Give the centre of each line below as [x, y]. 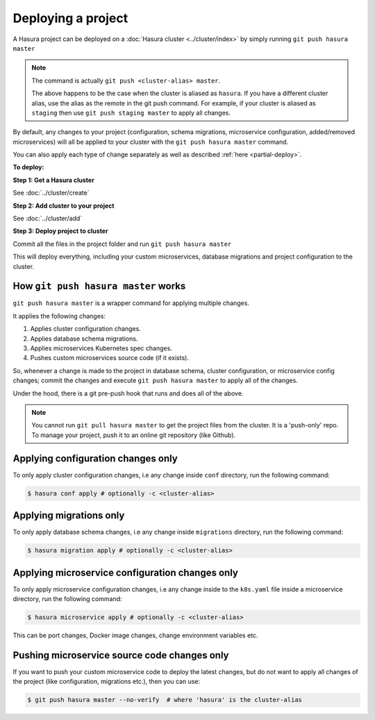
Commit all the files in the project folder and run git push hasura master [122, 244]
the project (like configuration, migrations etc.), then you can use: [107, 682]
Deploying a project [70, 18]
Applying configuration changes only [95, 458]
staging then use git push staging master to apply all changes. [131, 113]
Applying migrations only [69, 515]
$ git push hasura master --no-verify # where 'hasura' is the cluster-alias [165, 700]
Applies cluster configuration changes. [86, 329]
